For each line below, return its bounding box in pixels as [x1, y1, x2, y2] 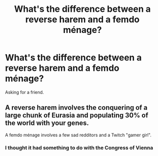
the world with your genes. [5, 119, 89, 127]
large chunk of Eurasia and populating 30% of [5, 111, 149, 120]
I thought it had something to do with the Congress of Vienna [5, 144, 154, 151]
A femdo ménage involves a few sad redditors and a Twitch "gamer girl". [5, 132, 152, 138]
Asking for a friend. [5, 89, 44, 95]
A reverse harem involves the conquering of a [5, 103, 148, 112]
